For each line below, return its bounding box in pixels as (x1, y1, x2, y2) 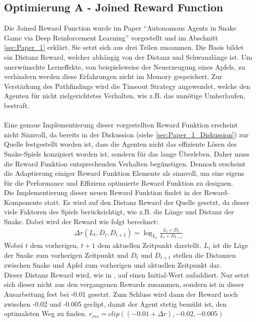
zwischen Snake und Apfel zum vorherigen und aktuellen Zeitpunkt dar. (4, 260, 222, 270)
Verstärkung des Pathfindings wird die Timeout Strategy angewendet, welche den (4, 80, 251, 91)
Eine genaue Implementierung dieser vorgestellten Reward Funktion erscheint (4, 120, 238, 130)
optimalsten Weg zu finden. (4, 308, 87, 319)
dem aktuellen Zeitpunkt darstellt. (97, 240, 202, 250)
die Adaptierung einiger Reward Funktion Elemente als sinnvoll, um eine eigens (4, 168, 245, 178)
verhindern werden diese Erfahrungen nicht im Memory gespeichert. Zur (4, 71, 222, 81)
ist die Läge (213, 240, 248, 250)
